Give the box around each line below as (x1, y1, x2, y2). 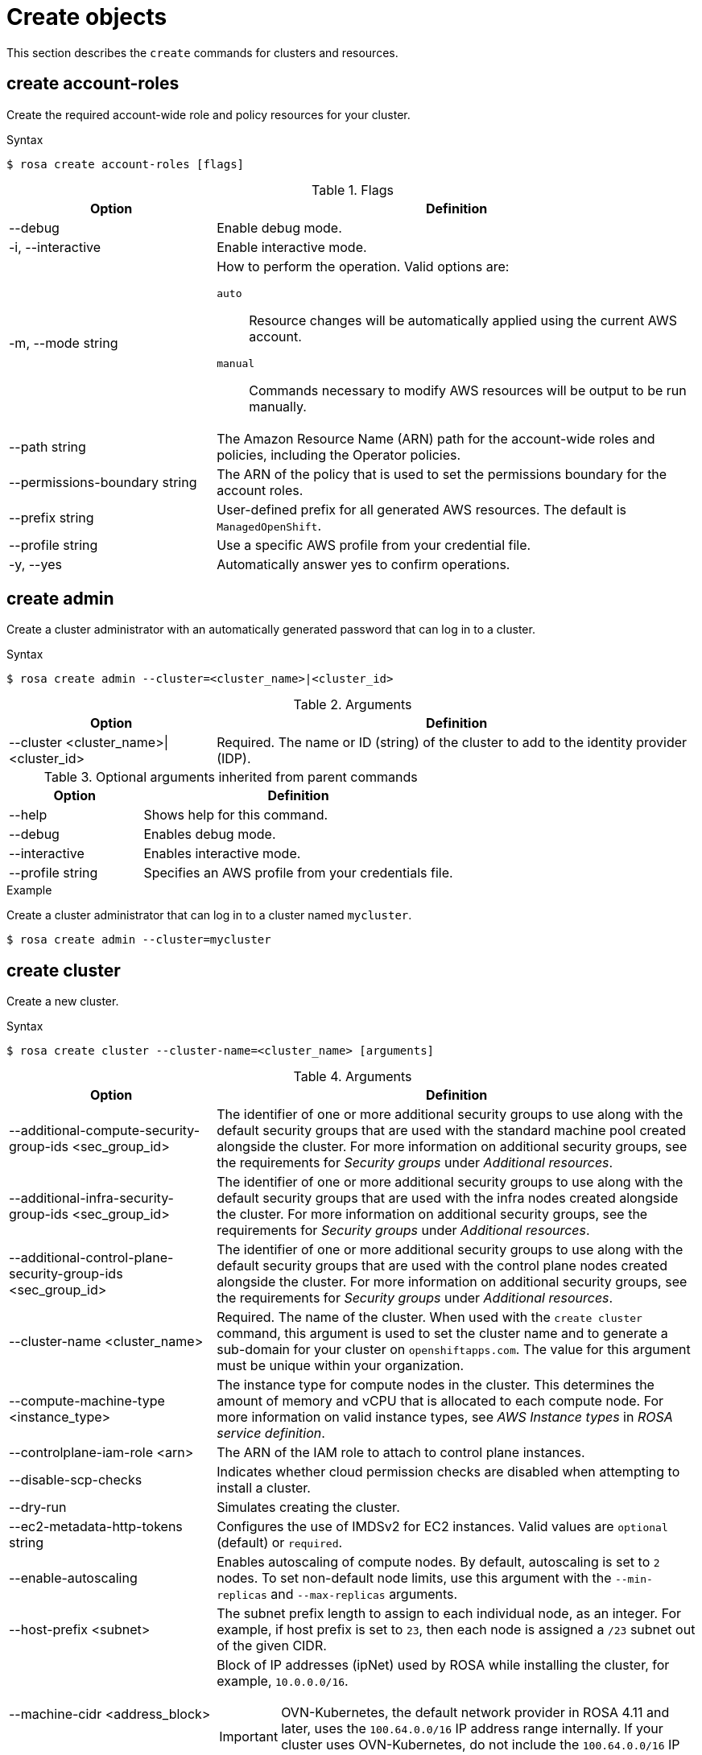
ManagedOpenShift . (217, 517, 322, 534)
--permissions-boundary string (9, 473, 197, 490)
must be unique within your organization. (217, 1357, 465, 1374)
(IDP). (217, 750, 251, 767)
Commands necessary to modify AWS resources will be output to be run (249, 382, 687, 398)
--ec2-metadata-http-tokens (9, 1518, 183, 1535)
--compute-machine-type (9, 1393, 165, 1410)
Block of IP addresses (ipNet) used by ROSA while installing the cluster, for (217, 1657, 670, 1674)
